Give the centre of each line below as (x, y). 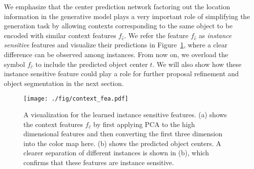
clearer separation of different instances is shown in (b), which (116, 153)
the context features (53, 124)
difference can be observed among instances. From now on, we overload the (116, 54)
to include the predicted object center (92, 64)
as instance (215, 35)
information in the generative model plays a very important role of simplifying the (127, 16)
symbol (15, 64)
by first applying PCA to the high (144, 124)
